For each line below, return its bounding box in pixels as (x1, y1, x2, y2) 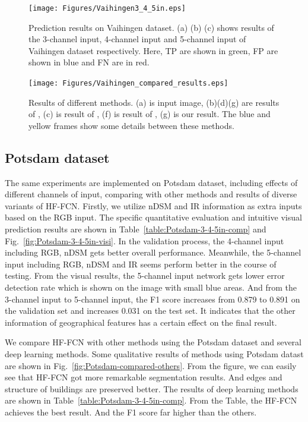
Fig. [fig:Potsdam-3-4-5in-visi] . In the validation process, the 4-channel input (5, 234, 284, 247)
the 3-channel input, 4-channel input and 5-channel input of (28, 33, 246, 45)
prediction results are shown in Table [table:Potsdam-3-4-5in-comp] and (5, 223, 266, 235)
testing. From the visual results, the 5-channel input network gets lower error (5, 269, 285, 282)
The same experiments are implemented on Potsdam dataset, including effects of (5, 176, 298, 188)
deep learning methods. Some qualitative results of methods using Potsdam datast (5, 347, 304, 360)
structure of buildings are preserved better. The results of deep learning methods (5, 382, 299, 395)
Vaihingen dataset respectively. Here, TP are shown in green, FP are (28, 44, 278, 56)
